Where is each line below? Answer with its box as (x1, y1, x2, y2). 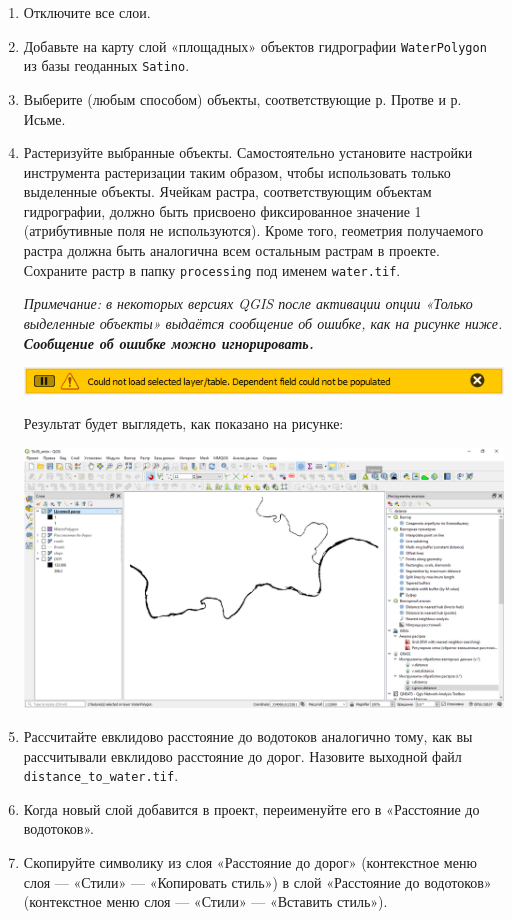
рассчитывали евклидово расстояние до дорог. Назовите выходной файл (23, 745, 462, 766)
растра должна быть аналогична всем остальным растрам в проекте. (23, 240, 440, 261)
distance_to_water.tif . (23, 765, 179, 786)
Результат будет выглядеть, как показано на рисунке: (23, 413, 344, 434)
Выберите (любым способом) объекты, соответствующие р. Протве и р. (23, 88, 462, 109)
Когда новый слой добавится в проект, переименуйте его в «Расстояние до (23, 798, 480, 819)
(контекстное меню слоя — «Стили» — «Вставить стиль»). (23, 891, 388, 912)
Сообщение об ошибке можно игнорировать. (23, 332, 314, 353)
